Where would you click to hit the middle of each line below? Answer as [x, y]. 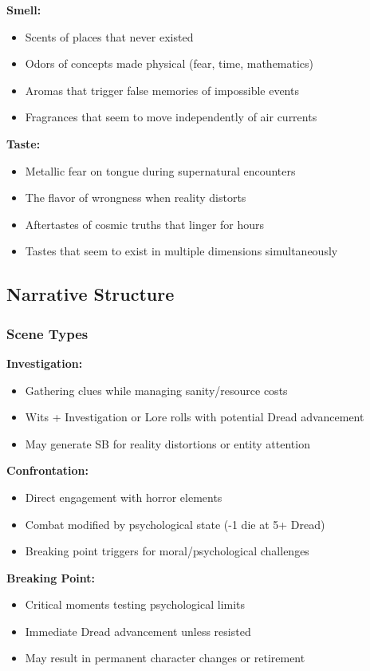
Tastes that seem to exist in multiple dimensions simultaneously [181, 251]
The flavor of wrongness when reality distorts [136, 197]
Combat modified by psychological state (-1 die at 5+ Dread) [175, 524]
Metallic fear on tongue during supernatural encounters [160, 170]
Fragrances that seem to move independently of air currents [171, 117]
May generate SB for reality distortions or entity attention [167, 443]
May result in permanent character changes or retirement [165, 658]
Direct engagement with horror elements [124, 497]
